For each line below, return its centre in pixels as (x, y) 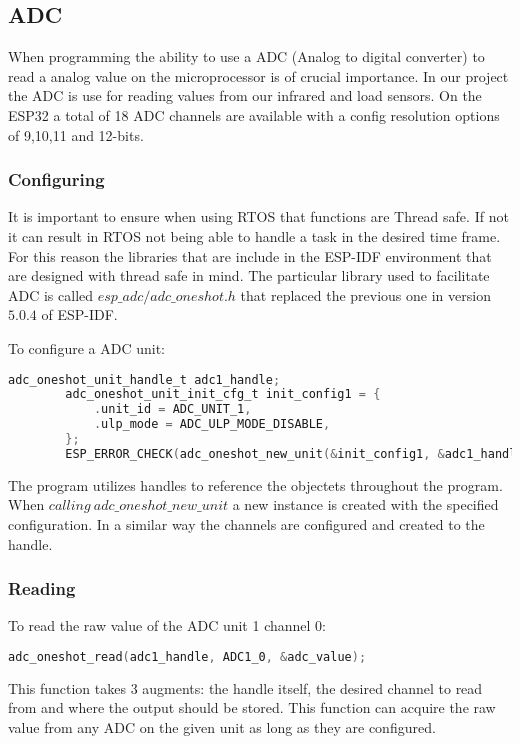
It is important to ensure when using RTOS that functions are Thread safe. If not (258, 216)
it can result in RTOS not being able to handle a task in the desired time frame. (254, 235)
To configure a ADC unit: (86, 347)
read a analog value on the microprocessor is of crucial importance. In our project (258, 75)
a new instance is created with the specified (365, 504)
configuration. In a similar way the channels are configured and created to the (246, 523)
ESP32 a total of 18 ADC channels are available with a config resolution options (254, 114)
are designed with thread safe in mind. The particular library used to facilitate (249, 275)
